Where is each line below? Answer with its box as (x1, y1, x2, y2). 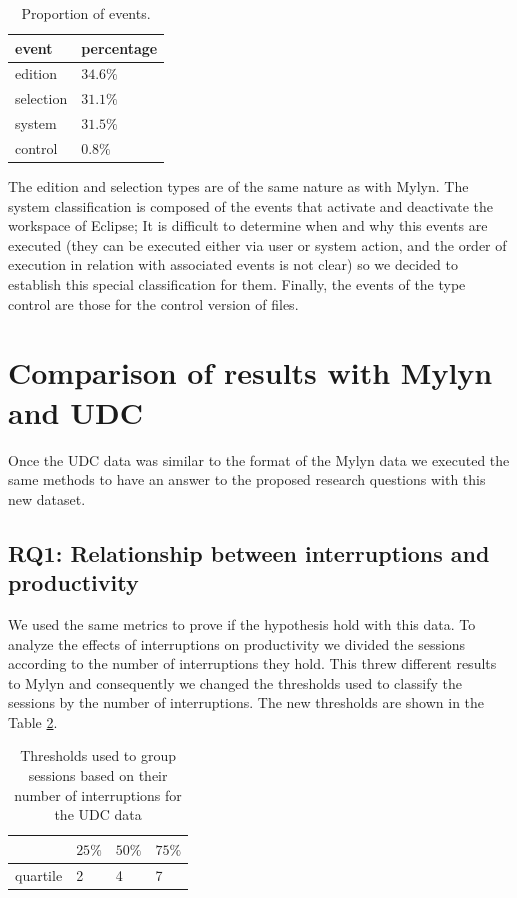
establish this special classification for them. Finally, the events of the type (8, 274, 466, 295)
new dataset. (8, 488, 86, 509)
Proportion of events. (21, 3, 151, 23)
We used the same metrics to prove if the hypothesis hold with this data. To (8, 613, 476, 634)
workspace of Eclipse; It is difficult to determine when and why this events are (8, 215, 488, 236)
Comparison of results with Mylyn (8, 352, 493, 393)
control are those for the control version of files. (8, 293, 299, 314)
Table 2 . (8, 711, 58, 732)
